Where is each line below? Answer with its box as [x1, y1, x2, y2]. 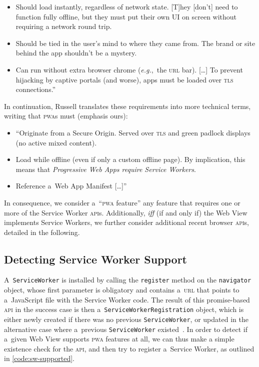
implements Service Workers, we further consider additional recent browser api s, [4, 217, 249, 227]
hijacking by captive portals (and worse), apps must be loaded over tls [15, 74, 233, 84]
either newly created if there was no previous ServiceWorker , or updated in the [4, 313, 248, 324]
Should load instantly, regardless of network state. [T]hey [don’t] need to [15, 1, 238, 11]
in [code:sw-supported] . [4, 353, 75, 363]
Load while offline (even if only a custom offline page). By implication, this [15, 154, 245, 164]
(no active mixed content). [15, 137, 97, 147]
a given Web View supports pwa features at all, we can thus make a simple [4, 333, 234, 344]
